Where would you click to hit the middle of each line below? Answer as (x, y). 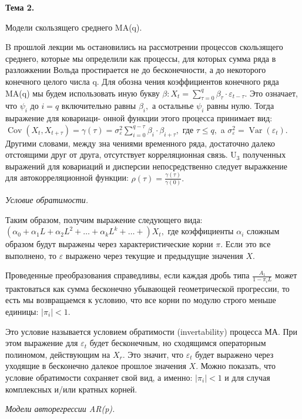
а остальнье (173, 106)
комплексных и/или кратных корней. (71, 389)
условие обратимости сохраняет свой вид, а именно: (99, 377)
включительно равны (99, 106)
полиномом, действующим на (58, 354)
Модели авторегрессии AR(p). (60, 409)
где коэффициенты (201, 231)
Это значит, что (155, 354)
